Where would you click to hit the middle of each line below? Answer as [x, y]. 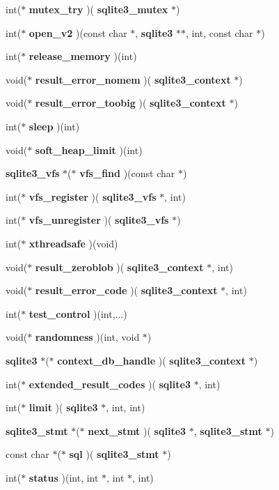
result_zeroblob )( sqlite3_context [119, 267]
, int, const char [220, 32]
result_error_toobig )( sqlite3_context [130, 103]
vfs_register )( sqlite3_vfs [93, 196]
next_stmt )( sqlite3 [137, 430]
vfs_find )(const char [127, 173]
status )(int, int [64, 477]
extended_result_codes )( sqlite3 [110, 384]
